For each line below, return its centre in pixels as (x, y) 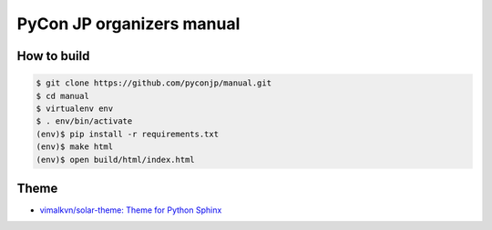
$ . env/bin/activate (84, 121)
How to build (53, 56)
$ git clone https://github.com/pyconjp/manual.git (154, 83)
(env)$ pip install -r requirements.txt (127, 134)
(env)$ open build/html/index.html (115, 160)
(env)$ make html (75, 147)
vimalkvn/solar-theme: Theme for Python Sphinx (131, 210)
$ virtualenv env (75, 108)
